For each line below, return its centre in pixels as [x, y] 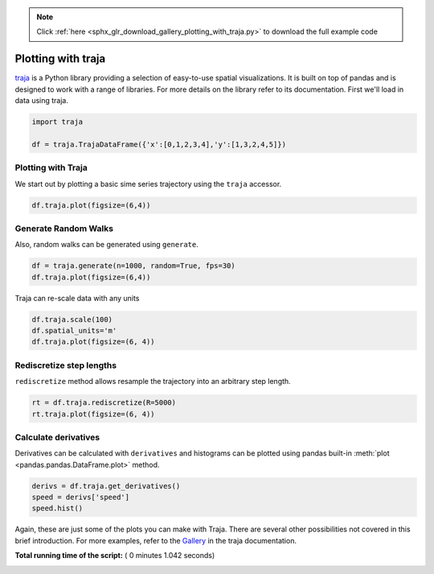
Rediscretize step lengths [66, 365]
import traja [57, 122]
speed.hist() [57, 508]
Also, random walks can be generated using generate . [106, 245]
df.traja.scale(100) [72, 319]
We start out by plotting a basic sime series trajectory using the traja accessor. [148, 184]
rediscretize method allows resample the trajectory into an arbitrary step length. [153, 382]
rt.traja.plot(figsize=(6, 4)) [94, 414]
